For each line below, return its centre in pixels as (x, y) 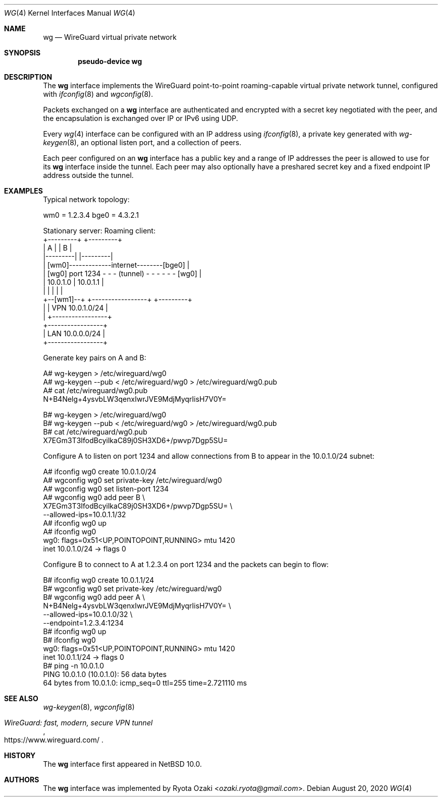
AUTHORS (22, 780)
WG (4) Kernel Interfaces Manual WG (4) (70, 13)
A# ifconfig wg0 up (75, 523)
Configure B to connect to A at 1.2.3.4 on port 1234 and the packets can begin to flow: (186, 564)
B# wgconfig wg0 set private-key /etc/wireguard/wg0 (132, 589)
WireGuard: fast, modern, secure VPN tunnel (78, 723)
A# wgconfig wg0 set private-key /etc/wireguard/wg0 (132, 480)
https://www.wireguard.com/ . (54, 740)
